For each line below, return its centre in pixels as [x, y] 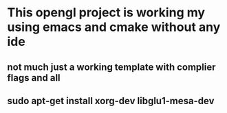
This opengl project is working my [106, 13]
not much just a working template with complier [111, 67]
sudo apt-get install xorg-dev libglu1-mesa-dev [111, 101]
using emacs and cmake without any [114, 27]
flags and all [34, 78]
